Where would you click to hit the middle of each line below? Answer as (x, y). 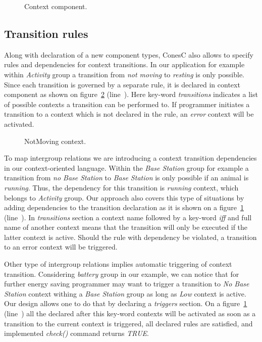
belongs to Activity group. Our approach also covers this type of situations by (124, 197)
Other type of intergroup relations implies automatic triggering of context (118, 264)
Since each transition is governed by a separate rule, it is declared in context (122, 84)
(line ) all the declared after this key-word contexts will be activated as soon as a (130, 313)
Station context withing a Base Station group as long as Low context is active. (125, 293)
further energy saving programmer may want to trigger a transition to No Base (127, 284)
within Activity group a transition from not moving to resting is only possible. (124, 74)
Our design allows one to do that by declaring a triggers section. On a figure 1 (126, 303)
